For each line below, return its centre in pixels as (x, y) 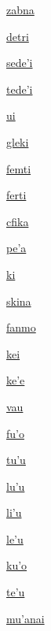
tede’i (20, 89)
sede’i (20, 63)
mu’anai (25, 618)
